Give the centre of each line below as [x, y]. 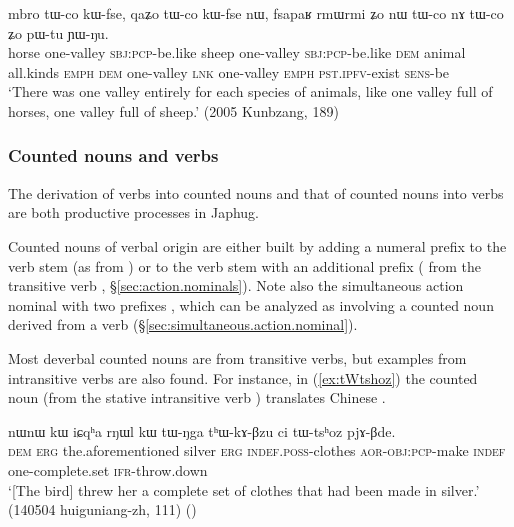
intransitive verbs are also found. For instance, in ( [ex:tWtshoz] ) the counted [243, 377]
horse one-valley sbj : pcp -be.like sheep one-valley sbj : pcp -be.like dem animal [237, 52]
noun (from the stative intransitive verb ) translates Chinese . [197, 397]
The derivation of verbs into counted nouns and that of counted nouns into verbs [256, 192]
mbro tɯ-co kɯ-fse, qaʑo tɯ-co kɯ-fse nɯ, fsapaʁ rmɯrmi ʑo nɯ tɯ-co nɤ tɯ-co [256, 13]
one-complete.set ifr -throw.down [108, 469]
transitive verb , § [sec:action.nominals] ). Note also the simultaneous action [236, 285]
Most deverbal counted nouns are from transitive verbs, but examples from [237, 357]
